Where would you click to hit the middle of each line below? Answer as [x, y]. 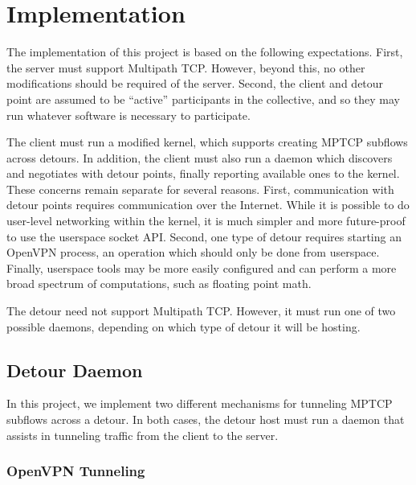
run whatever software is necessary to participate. [128, 115]
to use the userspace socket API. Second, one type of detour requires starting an [204, 236]
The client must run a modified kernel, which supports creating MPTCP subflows [207, 142]
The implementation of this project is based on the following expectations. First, [205, 52]
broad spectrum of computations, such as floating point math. [159, 284]
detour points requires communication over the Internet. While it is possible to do [208, 205]
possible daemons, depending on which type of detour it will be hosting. [184, 326]
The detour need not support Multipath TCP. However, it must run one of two [201, 311]
